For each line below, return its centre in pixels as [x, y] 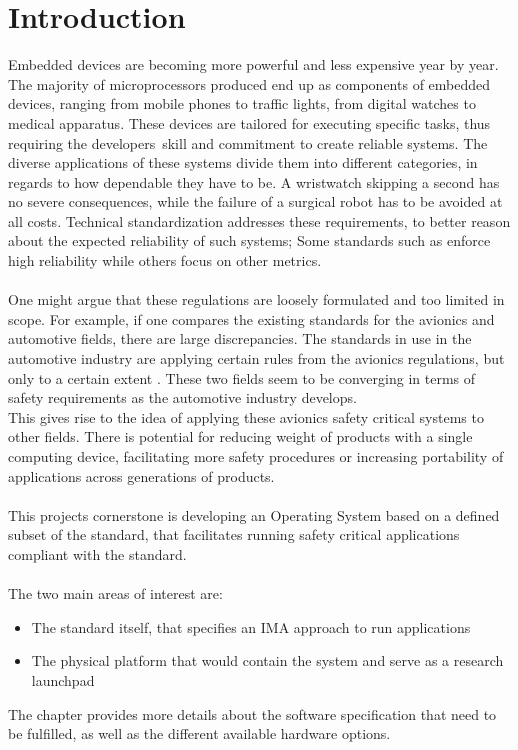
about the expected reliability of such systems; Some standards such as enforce [249, 240]
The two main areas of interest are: [115, 593]
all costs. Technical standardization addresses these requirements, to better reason [259, 220]
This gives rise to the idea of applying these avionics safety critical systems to [246, 416]
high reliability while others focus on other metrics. [165, 260]
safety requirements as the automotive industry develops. [182, 397]
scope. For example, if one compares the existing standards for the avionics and [251, 318]
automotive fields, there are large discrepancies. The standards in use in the [240, 338]
